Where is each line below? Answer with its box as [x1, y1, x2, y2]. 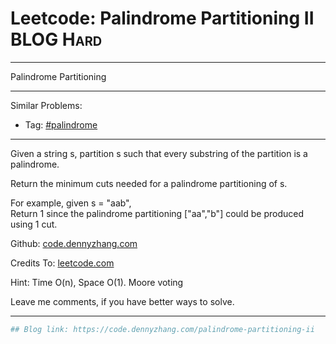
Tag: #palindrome [24, 118, 98, 131]
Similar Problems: [10, 99, 83, 111]
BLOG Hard [10, 28, 103, 51]
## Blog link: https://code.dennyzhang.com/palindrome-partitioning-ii [10, 324, 315, 334]
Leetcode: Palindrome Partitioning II [10, 7, 315, 30]
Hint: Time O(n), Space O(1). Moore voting [10, 276, 184, 288]
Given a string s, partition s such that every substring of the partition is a [10, 147, 308, 159]
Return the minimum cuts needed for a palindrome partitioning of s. [10, 177, 288, 189]
